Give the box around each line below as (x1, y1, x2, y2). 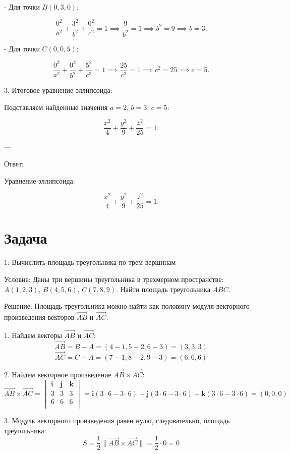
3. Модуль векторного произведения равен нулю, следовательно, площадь (4, 415, 230, 425)
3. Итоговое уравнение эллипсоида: (4, 85, 112, 95)
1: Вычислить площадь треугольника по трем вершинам (4, 257, 176, 267)
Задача (4, 228, 47, 248)
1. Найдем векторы (4, 329, 62, 340)
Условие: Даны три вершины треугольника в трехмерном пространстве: (4, 273, 224, 284)
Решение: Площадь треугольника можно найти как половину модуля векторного (4, 301, 250, 311)
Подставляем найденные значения (4, 101, 108, 112)
